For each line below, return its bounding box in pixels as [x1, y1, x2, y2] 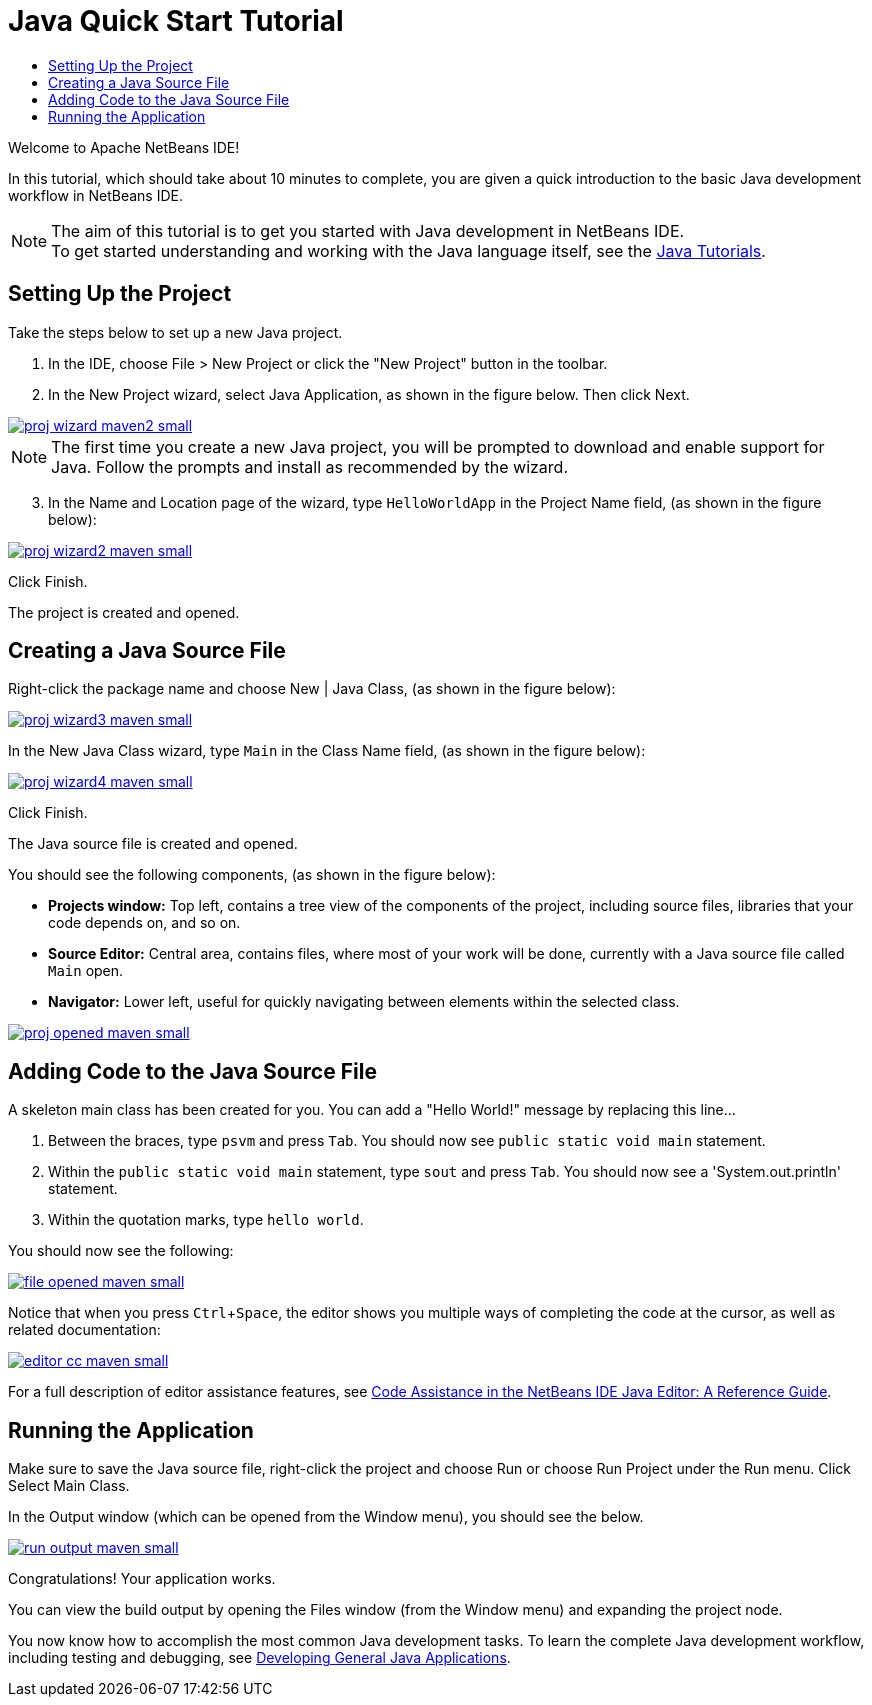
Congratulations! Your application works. [8, 1570, 276, 1588]
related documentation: [8, 1321, 161, 1339]
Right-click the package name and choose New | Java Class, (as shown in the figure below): [8, 680, 616, 698]
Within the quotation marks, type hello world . [48, 1211, 364, 1229]
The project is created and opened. [8, 603, 240, 621]
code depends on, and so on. [48, 914, 241, 932]
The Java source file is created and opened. [8, 835, 298, 853]
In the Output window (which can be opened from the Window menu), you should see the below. [8, 1508, 644, 1526]
